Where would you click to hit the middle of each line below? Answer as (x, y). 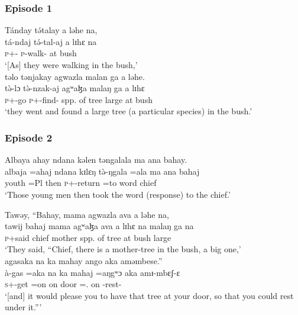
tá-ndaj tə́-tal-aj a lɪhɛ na (51, 41)
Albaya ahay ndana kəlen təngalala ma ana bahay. (96, 160)
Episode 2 (29, 137)
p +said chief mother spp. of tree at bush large (88, 237)
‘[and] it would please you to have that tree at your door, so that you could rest (149, 295)
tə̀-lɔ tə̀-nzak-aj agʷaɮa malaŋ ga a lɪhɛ (75, 88)
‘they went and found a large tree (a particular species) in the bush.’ (129, 111)
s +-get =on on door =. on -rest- (63, 284)
